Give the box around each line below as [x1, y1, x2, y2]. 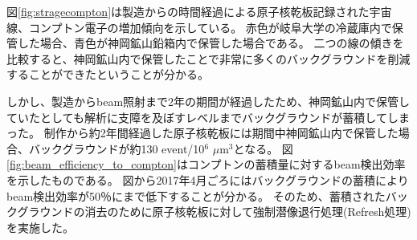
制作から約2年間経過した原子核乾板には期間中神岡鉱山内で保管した [43, 124, 399, 141]
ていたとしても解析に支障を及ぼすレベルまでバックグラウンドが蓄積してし [6, 108, 399, 125]
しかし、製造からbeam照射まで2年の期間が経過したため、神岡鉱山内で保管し [6, 92, 411, 109]
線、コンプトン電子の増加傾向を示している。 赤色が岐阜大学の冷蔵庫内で [6, 18, 392, 35]
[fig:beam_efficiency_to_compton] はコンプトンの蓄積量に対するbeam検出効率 [6, 156, 406, 173]
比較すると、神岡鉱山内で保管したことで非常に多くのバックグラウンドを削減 [6, 50, 411, 67]
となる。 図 [233, 140, 293, 157]
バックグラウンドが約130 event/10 [28, 140, 205, 157]
